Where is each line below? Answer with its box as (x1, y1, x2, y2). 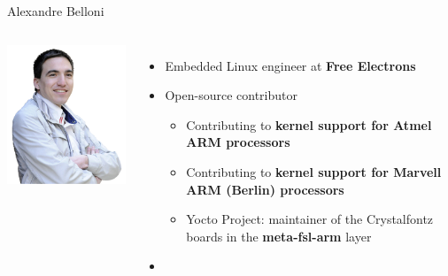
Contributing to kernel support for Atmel (186, 115, 432, 134)
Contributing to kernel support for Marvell (186, 162, 442, 180)
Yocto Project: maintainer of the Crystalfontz (186, 210, 434, 228)
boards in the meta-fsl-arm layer (186, 226, 372, 245)
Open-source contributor (165, 86, 297, 104)
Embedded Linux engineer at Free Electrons (165, 56, 416, 74)
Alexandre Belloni (7, 2, 104, 19)
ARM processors (186, 133, 290, 151)
